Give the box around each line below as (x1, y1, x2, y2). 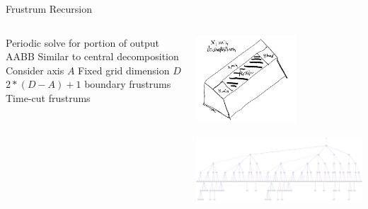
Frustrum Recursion (6, 1, 93, 16)
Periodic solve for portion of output (6, 35, 160, 50)
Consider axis (6, 62, 64, 77)
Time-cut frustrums (6, 90, 91, 105)
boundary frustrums (84, 77, 171, 91)
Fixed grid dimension (78, 62, 170, 77)
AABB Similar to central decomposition (6, 49, 179, 64)
